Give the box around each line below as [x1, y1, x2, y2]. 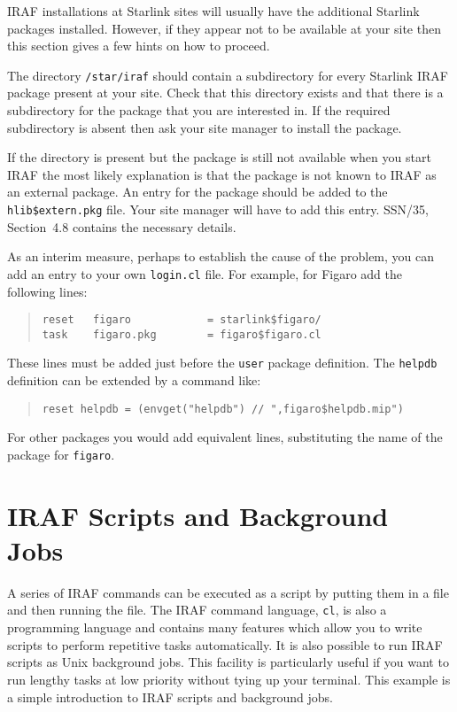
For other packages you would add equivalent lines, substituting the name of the [7, 428, 443, 446]
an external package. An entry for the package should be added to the [7, 182, 388, 201]
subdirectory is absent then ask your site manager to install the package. [7, 118, 402, 136]
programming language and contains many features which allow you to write [7, 618, 422, 637]
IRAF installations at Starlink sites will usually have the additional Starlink [7, 2, 420, 19]
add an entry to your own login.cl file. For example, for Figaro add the [7, 264, 403, 282]
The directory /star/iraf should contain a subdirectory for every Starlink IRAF [7, 66, 448, 84]
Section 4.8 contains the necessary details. [7, 217, 236, 236]
